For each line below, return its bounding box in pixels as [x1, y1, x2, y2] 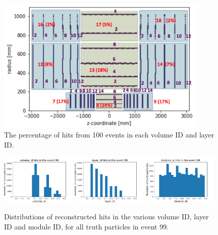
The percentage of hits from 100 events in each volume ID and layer [4, 129, 214, 140]
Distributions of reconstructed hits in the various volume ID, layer [4, 211, 209, 222]
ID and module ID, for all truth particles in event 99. [4, 221, 169, 231]
